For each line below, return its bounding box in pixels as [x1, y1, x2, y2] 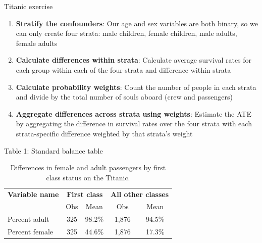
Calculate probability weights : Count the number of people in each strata [16, 81, 256, 92]
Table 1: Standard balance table [4, 145, 103, 156]
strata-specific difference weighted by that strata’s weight [16, 128, 193, 138]
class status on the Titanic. [46, 172, 130, 182]
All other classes [111, 188, 169, 199]
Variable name [8, 188, 59, 199]
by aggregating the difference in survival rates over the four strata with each [16, 118, 252, 129]
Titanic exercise [4, 1, 53, 11]
